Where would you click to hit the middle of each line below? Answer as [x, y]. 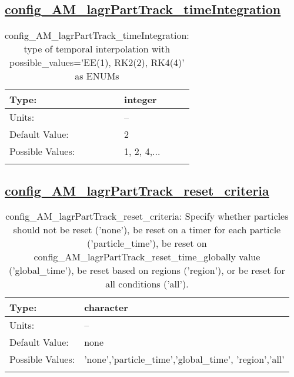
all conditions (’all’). [147, 284]
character [106, 307]
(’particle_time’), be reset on [147, 243]
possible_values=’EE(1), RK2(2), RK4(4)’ [97, 62]
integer [141, 100]
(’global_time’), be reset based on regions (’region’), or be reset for [147, 270]
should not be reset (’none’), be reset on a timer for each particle [147, 230]
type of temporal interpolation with [97, 49]
